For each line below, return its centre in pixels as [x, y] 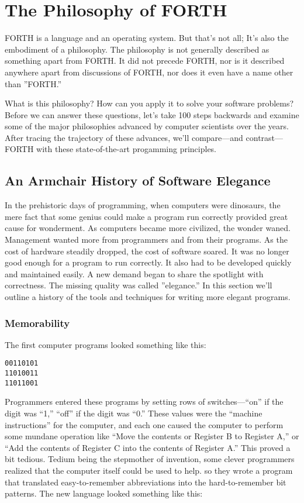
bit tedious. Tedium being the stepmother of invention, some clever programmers [150, 459]
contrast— [265, 137]
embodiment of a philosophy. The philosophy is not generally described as [137, 49]
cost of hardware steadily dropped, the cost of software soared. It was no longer [147, 251]
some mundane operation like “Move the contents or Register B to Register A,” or [152, 436]
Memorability [37, 323]
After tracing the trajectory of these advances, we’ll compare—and [124, 137]
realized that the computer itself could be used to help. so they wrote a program [149, 470]
